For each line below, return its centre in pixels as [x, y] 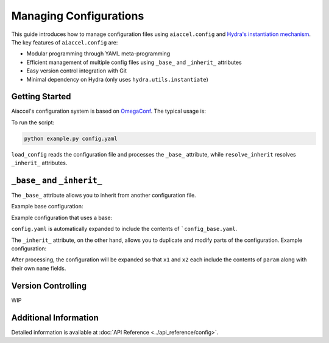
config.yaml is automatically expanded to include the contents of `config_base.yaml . [124, 229]
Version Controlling [49, 285]
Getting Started [41, 97]
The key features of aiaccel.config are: [65, 42]
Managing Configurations [78, 16]
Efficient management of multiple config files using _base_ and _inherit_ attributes [134, 62]
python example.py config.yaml [71, 138]
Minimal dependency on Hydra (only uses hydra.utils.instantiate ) [117, 79]
